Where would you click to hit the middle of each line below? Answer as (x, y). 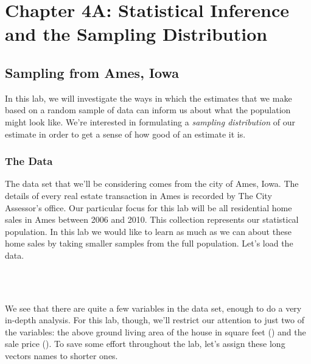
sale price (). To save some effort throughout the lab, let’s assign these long (145, 344)
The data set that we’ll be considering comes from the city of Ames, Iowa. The (152, 184)
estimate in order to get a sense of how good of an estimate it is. (125, 134)
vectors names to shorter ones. (61, 356)
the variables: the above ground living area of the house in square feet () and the (155, 331)
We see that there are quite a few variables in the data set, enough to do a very (153, 308)
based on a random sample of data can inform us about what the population (148, 110)
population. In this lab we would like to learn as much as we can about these (148, 231)
